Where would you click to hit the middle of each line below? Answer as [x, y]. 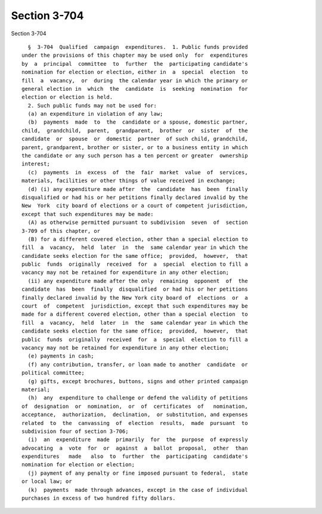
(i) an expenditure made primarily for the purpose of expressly [138, 440]
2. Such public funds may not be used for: [92, 105]
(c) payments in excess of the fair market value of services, [138, 172]
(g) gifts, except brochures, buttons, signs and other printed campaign [138, 381]
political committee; [53, 373]
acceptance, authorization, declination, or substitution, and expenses [135, 415]
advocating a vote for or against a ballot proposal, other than [135, 448]
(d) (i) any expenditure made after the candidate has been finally [138, 189]
